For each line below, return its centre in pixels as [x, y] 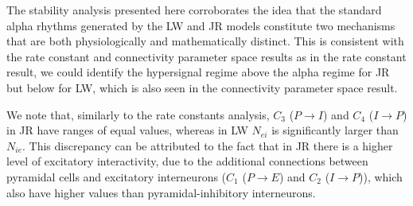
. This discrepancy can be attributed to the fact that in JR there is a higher [208, 145]
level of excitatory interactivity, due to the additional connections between [187, 161]
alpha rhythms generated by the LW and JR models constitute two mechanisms [201, 25]
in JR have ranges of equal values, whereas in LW [127, 130]
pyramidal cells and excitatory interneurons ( [117, 176]
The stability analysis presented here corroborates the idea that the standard [194, 10]
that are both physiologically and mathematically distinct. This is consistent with [205, 41]
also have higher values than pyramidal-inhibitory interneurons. [161, 192]
